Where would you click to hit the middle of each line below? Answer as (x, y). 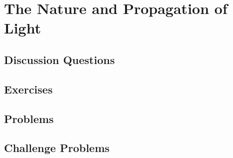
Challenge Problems (57, 148)
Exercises (28, 89)
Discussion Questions (59, 59)
